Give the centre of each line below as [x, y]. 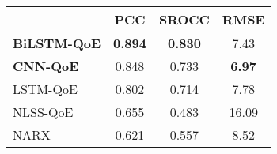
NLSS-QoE [43, 112]
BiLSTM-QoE [57, 43]
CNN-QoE [46, 66]
